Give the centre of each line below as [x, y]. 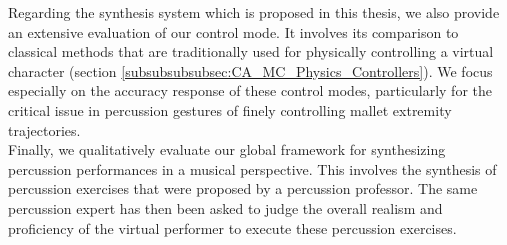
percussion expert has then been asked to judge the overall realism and [225, 207]
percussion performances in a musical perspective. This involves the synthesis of [252, 168]
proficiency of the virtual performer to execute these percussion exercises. [232, 227]
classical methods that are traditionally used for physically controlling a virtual [251, 51]
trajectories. [44, 129]
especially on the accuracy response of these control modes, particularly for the [250, 90]
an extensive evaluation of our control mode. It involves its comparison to [233, 31]
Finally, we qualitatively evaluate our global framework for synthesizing [227, 149]
